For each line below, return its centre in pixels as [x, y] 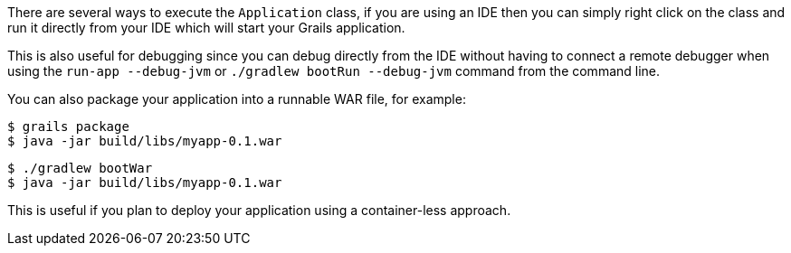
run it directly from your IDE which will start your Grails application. [206, 28]
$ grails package [68, 126]
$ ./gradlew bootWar [80, 168]
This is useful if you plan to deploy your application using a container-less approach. [259, 210]
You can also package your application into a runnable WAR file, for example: [237, 99]
